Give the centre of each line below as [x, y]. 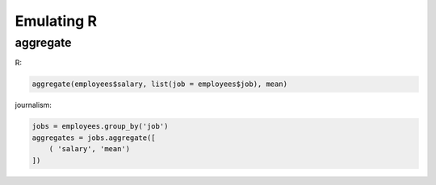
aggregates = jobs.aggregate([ [94, 138]
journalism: [34, 105]
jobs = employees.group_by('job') [100, 126]
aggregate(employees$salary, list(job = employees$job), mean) [160, 84]
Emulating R [56, 21]
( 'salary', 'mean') [90, 149]
